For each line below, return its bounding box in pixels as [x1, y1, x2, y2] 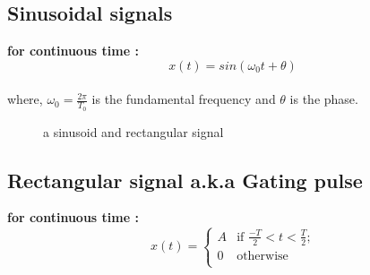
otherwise [237, 249, 288, 262]
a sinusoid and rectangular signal [43, 122, 224, 141]
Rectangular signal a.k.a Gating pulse [7, 166, 363, 193]
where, [7, 90, 43, 108]
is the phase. [289, 90, 358, 108]
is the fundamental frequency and [91, 90, 276, 108]
